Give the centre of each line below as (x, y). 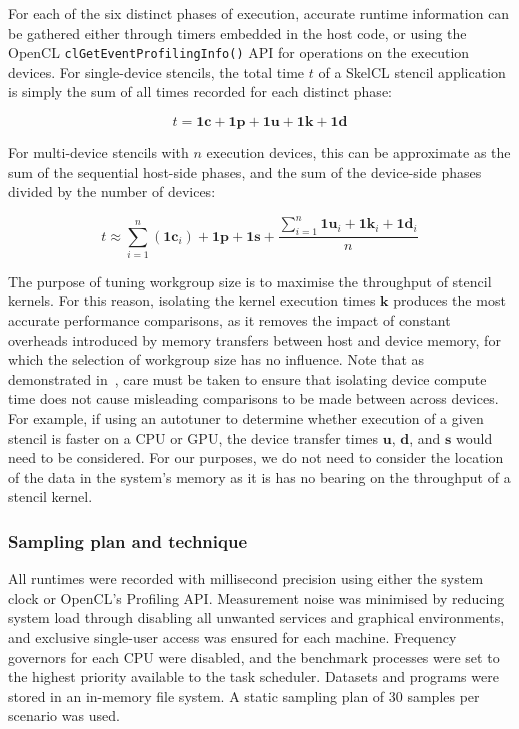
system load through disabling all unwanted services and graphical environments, (256, 617)
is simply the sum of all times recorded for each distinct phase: (200, 91)
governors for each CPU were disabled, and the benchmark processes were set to (254, 656)
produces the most (449, 300)
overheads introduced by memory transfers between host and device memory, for (254, 339)
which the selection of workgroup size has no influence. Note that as (216, 359)
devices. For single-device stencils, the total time (156, 71)
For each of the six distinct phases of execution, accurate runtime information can (259, 13)
